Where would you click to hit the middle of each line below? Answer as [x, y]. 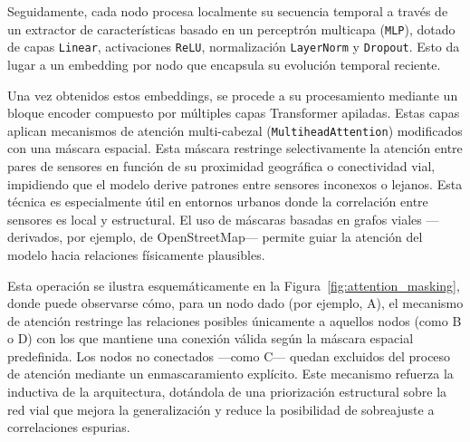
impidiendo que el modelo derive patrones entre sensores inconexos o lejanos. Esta [235, 183]
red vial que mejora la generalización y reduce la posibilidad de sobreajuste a [221, 409]
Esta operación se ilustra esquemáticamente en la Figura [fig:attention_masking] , [234, 285]
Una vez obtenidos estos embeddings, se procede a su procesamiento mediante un [233, 95]
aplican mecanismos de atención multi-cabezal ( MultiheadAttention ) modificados [235, 130]
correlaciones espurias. [69, 427]
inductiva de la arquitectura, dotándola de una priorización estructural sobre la [227, 392]
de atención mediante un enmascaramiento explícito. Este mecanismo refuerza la [230, 374]
